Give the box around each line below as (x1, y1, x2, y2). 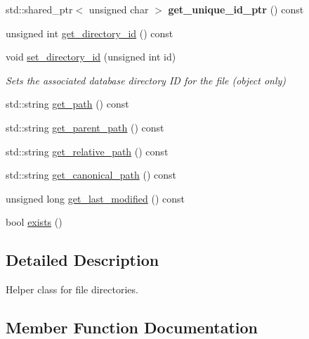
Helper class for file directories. (6, 282, 138, 297)
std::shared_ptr (6, 2, 73, 16)
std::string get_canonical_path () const (6, 167, 176, 182)
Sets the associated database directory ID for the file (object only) (6, 72, 287, 87)
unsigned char (88, 2, 149, 16)
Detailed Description (6, 249, 159, 271)
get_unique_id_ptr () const (168, 2, 304, 16)
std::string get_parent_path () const (6, 120, 164, 134)
